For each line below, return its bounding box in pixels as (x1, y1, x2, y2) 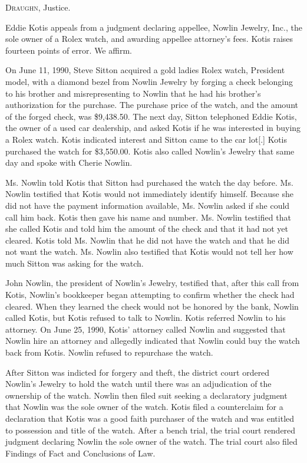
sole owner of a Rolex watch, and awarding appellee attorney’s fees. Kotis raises (5, 32, 293, 45)
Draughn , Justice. (5, 1, 71, 13)
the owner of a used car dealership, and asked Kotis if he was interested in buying (5, 122, 301, 134)
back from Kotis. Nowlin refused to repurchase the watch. (5, 346, 213, 359)
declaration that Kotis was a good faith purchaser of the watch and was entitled (5, 412, 295, 424)
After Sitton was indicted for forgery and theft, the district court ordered (5, 366, 270, 378)
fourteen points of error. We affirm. (5, 44, 132, 56)
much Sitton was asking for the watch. (5, 257, 144, 269)
